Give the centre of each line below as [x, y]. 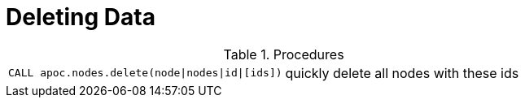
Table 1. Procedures [284, 54]
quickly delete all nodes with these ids [402, 73]
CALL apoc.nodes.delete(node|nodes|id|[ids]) [145, 73]
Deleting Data [81, 17]
